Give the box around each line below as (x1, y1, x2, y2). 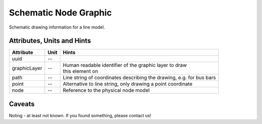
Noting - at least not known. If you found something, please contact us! (9, 112, 151, 118)
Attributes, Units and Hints (9, 37, 91, 45)
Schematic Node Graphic (9, 7, 112, 18)
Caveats (9, 100, 35, 108)
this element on (63, 68, 98, 75)
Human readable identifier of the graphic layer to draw (63, 62, 187, 69)
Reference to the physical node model (63, 87, 150, 94)
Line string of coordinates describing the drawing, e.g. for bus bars (63, 74, 216, 81)
